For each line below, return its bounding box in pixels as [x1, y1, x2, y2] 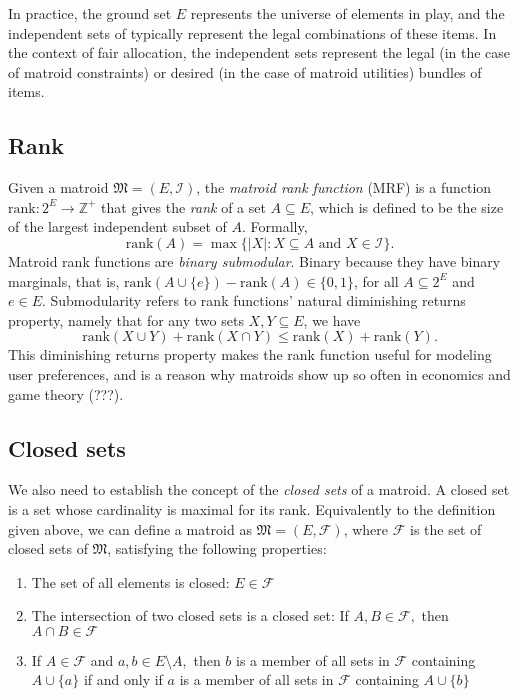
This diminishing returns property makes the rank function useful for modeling [8, 344, 492, 365]
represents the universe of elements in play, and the [190, 3, 505, 23]
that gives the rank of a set [101, 196, 266, 217]
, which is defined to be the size [310, 196, 504, 217]
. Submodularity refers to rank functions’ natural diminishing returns [41, 290, 466, 311]
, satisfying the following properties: [107, 538, 327, 559]
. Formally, [242, 216, 308, 237]
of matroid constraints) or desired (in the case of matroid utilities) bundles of [8, 61, 482, 82]
